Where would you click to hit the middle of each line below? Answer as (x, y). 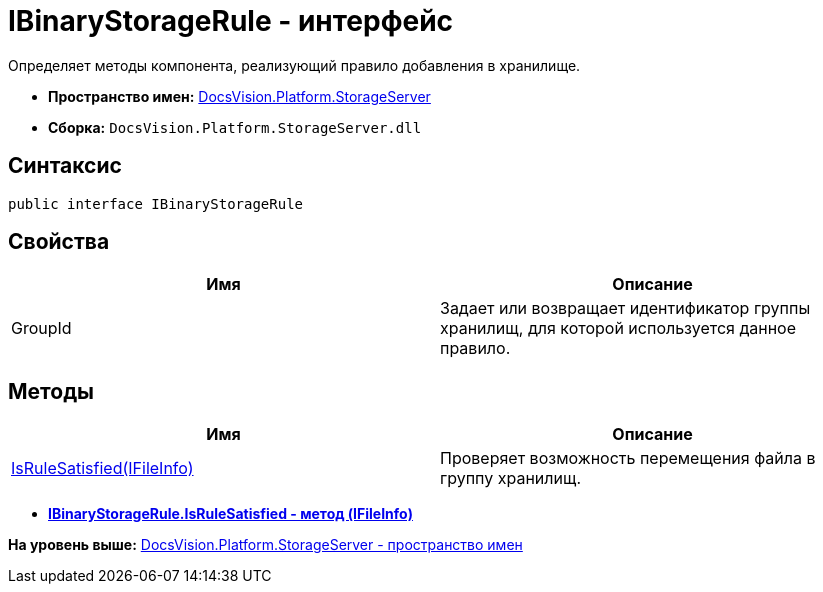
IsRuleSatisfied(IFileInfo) (102, 468)
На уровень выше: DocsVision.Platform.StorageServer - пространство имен (265, 545)
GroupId (41, 328)
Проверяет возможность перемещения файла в (628, 458)
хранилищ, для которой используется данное (618, 328)
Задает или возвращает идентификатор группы (625, 308)
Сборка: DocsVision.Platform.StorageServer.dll (235, 127)
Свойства (59, 242)
